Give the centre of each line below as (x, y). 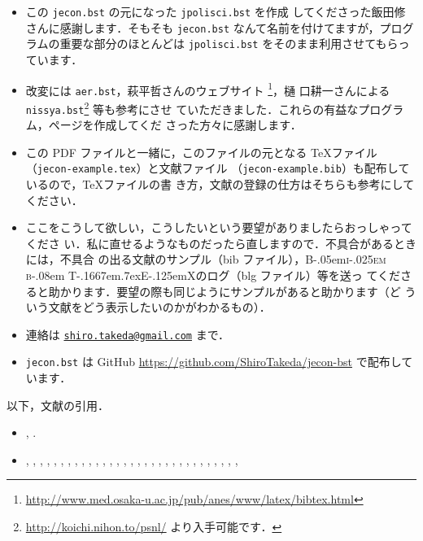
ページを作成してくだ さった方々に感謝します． (175, 125)
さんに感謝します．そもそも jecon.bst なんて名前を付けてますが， (203, 27)
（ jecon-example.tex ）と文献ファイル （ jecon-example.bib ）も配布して (218, 168)
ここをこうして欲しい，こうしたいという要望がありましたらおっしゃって (219, 227)
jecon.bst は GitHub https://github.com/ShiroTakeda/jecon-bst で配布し (214, 362)
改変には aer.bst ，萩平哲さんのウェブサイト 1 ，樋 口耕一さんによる (208, 89)
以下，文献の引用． (58, 405)
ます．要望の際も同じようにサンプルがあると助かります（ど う (249, 291)
